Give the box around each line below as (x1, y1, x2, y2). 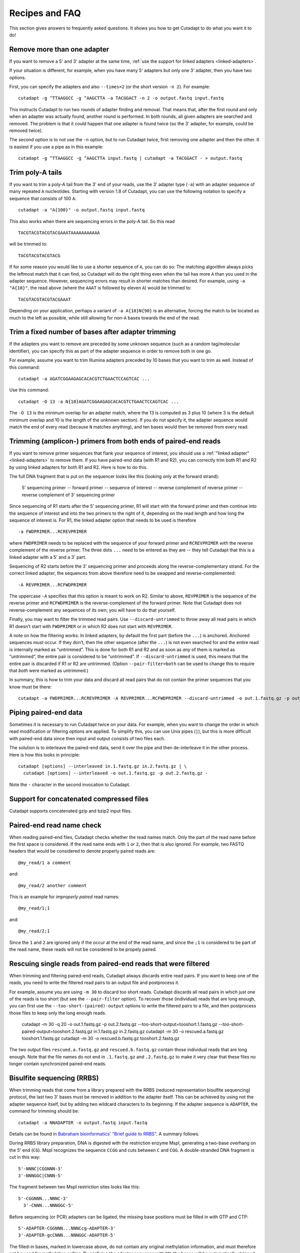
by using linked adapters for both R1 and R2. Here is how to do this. (9, 464, 147, 470)
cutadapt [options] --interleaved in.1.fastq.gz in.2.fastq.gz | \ (18, 763, 187, 769)
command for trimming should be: (9, 1108, 79, 1114)
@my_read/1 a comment (18, 860, 71, 866)
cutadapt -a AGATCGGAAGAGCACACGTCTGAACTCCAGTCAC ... (18, 376, 150, 381)
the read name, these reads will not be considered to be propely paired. (9, 946, 157, 952)
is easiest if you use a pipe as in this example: (9, 143, 103, 150)
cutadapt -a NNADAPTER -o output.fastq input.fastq (18, 1120, 147, 1125)
